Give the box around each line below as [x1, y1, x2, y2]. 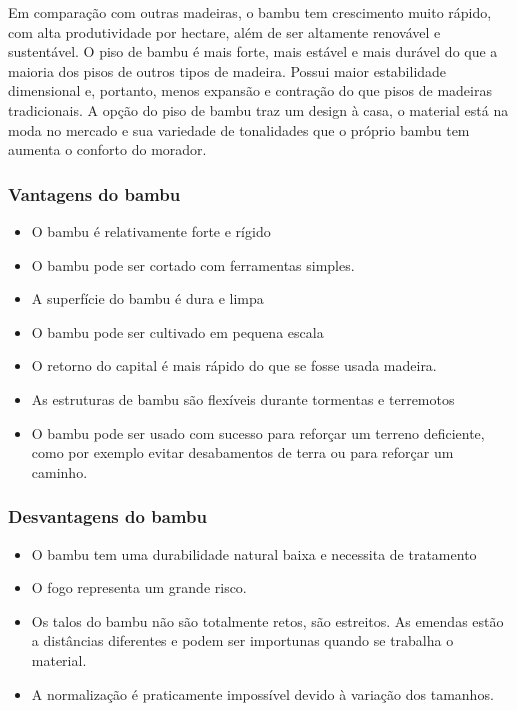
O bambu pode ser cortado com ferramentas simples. [31, 254, 355, 275]
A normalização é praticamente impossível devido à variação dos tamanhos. [31, 683, 494, 704]
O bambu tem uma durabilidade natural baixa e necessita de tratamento [31, 543, 477, 564]
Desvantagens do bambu [8, 504, 207, 529]
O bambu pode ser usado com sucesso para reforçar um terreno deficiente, [31, 422, 485, 443]
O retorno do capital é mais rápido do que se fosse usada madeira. [31, 355, 437, 376]
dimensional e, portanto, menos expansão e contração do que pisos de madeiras [8, 80, 492, 101]
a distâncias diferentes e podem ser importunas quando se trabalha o [31, 630, 454, 651]
